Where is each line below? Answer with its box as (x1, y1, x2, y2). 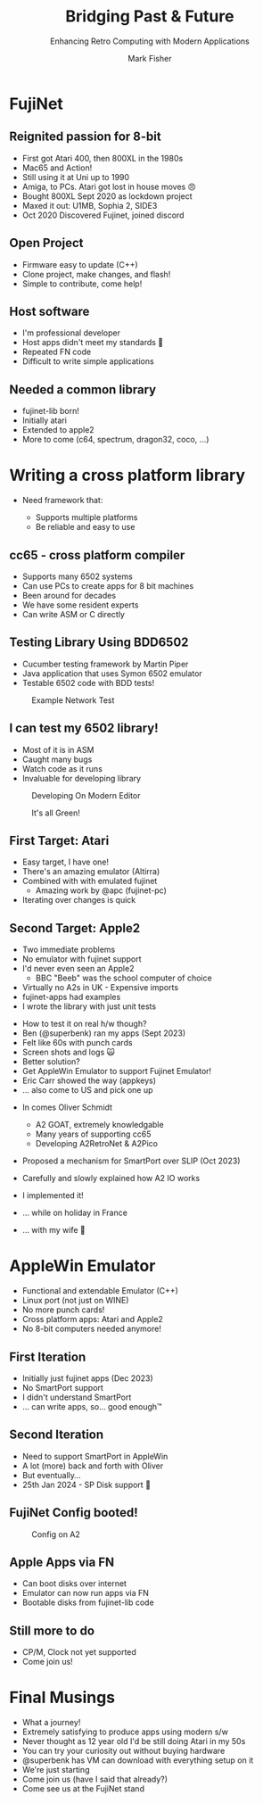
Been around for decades (21, 590, 117, 600)
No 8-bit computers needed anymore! (21, 1323, 162, 1335)
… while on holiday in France (21, 1207, 127, 1219)
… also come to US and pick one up (21, 1085, 153, 1096)
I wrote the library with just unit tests (21, 1001, 157, 1012)
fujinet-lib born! (21, 406, 80, 417)
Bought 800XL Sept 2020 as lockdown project (21, 190, 193, 202)
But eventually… (21, 1469, 82, 1480)
